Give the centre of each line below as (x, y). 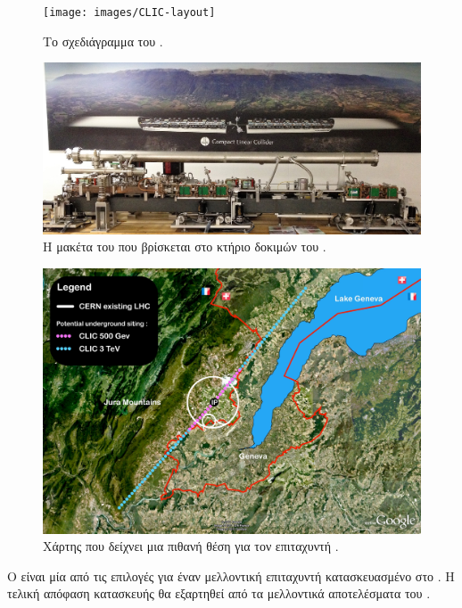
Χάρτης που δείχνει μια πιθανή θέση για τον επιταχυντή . (191, 546)
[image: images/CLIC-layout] (129, 12)
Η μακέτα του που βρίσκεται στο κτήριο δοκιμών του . (185, 246)
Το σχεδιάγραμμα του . (103, 41)
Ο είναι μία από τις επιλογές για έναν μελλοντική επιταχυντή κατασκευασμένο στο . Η (231, 575)
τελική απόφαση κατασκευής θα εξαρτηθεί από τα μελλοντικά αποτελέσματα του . (219, 593)
